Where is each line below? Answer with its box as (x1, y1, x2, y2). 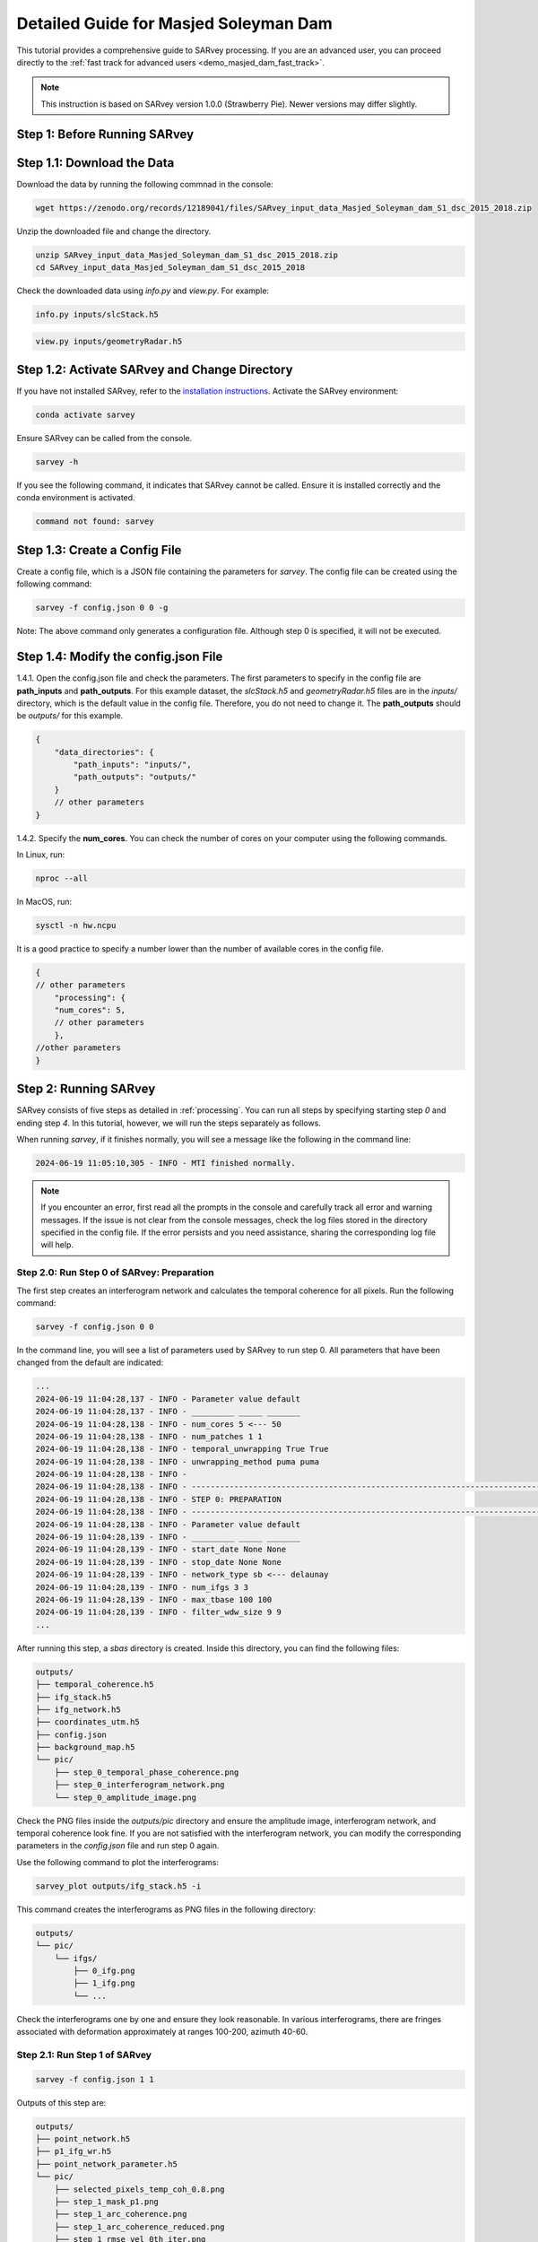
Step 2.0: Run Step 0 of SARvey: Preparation (16, 1266, 214, 1279)
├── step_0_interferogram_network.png (54, 1780, 225, 1790)
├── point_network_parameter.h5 (35, 2159, 178, 2169)
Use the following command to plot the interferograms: (16, 1856, 220, 1867)
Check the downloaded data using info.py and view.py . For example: (16, 285, 269, 296)
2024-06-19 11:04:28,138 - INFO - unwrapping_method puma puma (35, 1456, 320, 1466)
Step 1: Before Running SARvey (16, 126, 195, 142)
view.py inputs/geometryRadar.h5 (35, 336, 183, 346)
